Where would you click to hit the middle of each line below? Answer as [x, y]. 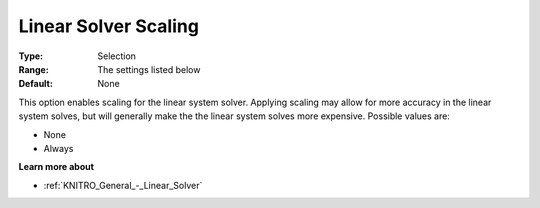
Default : [36, 84]
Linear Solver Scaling [109, 26]
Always [58, 148]
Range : [33, 69]
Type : [31, 56]
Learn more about [56, 167]
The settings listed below [149, 69]
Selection [117, 56]
